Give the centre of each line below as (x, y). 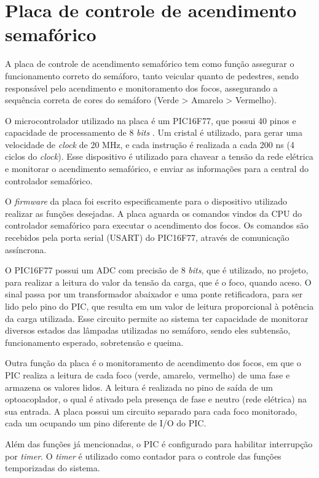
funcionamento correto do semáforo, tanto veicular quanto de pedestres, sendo (152, 75)
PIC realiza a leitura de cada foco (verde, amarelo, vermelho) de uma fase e (148, 374)
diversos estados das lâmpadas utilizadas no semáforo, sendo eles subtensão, (148, 330)
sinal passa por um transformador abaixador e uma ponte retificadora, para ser (154, 294)
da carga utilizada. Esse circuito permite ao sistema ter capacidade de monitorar (157, 318)
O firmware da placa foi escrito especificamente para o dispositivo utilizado (146, 201)
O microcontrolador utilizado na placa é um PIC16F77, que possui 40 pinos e (151, 120)
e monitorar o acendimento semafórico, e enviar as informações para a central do (157, 169)
